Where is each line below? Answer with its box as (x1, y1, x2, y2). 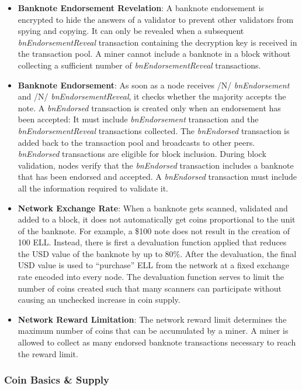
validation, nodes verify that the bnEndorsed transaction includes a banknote (18, 159, 294, 171)
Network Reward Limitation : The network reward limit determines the (18, 313, 287, 325)
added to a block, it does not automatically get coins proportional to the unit (18, 213, 296, 225)
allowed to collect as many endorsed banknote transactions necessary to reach (18, 336, 296, 348)
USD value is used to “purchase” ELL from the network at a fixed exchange (18, 259, 290, 271)
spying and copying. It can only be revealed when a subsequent (18, 25, 244, 37)
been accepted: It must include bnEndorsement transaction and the (18, 113, 259, 125)
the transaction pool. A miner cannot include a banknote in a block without (18, 47, 291, 60)
